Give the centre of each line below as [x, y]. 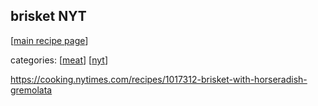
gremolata [31, 90]
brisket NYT [48, 16]
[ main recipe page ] [49, 40]
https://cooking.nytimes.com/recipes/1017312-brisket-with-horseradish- [159, 79]
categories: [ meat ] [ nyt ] [59, 60]
